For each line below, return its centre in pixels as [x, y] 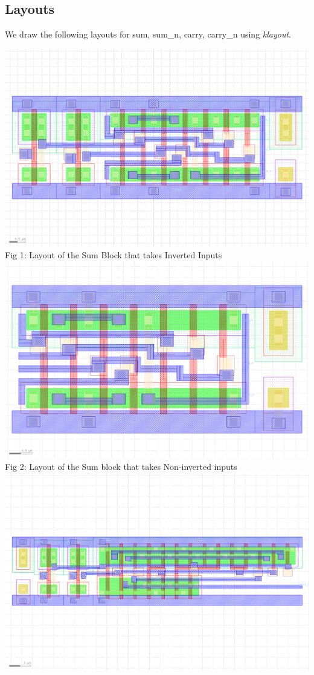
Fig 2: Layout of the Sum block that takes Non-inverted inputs [121, 466]
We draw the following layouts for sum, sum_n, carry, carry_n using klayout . [148, 34]
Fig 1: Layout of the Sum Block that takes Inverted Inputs [114, 254]
